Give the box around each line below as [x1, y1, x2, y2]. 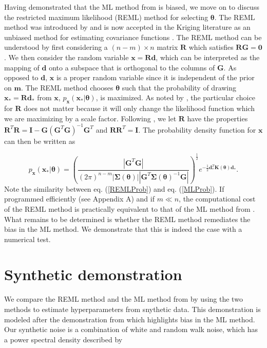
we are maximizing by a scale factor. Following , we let [4, 113, 177, 123]
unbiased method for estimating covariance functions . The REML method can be [4, 31, 262, 42]
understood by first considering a [4, 42, 108, 52]
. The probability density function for [138, 124, 256, 135]
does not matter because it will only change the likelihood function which [24, 103, 255, 114]
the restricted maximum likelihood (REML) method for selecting [4, 11, 208, 22]
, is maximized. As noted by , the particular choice [96, 92, 255, 103]
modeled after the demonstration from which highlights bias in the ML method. [4, 314, 255, 324]
